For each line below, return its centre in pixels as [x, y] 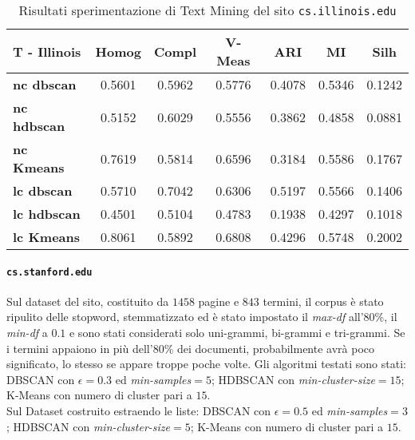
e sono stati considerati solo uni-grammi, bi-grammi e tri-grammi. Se [237, 333]
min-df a [27, 333]
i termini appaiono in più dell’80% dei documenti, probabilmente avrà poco [191, 348]
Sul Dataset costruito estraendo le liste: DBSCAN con [139, 411]
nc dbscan [45, 84]
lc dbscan [43, 190]
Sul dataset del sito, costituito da [88, 301]
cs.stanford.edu [49, 272]
